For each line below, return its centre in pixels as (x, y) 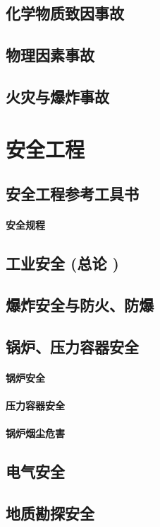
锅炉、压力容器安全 (72, 346)
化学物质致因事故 (65, 13)
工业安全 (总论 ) (62, 263)
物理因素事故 (50, 55)
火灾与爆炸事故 (57, 96)
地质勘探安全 (50, 512)
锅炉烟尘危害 (35, 433)
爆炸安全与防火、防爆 (80, 304)
